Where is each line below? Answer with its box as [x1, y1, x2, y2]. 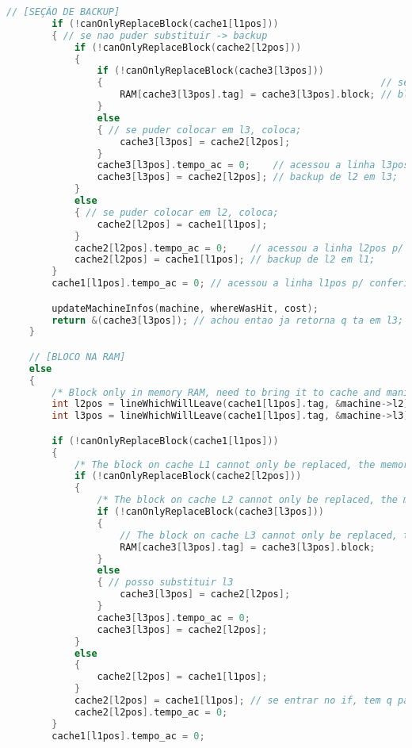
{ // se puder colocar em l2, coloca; [74, 206, 279, 218]
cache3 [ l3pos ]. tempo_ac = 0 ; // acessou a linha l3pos [97, 159, 410, 171]
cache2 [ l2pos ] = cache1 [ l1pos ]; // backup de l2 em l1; [74, 254, 376, 266]
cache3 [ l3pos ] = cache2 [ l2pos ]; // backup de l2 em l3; [97, 171, 399, 183]
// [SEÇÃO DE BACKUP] [6, 6, 120, 17]
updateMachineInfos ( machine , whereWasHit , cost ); [51, 302, 319, 314]
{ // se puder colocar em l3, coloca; [97, 124, 302, 136]
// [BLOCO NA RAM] [29, 351, 126, 362]
